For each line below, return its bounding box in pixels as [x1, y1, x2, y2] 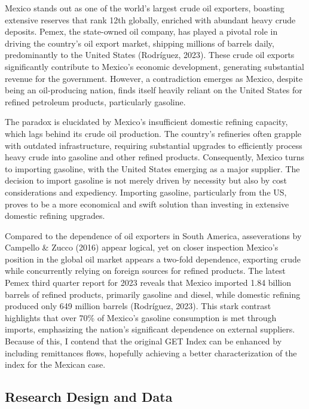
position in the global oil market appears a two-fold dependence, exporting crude [5, 252, 301, 265]
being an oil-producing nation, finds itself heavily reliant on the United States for [5, 84, 302, 96]
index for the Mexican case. [5, 358, 106, 371]
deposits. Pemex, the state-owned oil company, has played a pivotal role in [5, 25, 278, 38]
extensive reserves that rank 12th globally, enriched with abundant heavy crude [5, 13, 296, 26]
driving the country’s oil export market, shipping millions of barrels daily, [5, 36, 274, 49]
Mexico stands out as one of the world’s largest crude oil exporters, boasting [5, 2, 284, 14]
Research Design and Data [5, 387, 173, 406]
